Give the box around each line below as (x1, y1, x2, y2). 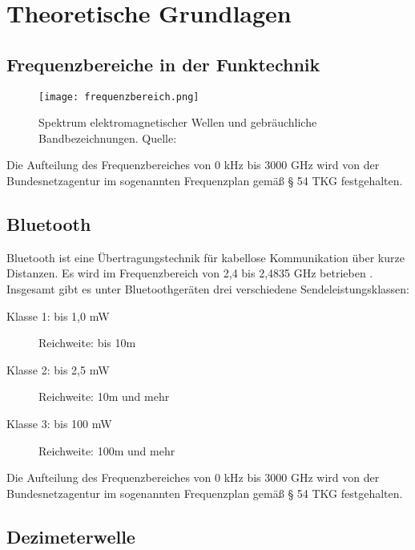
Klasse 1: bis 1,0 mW (6, 307, 110, 324)
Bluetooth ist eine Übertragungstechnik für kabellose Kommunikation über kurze (6, 249, 405, 265)
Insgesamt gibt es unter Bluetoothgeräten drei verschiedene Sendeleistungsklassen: (6, 281, 409, 297)
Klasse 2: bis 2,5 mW (6, 361, 110, 378)
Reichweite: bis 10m (38, 334, 136, 351)
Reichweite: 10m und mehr (38, 388, 170, 405)
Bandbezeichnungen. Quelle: (38, 129, 177, 146)
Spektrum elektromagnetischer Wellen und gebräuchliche (38, 114, 317, 131)
